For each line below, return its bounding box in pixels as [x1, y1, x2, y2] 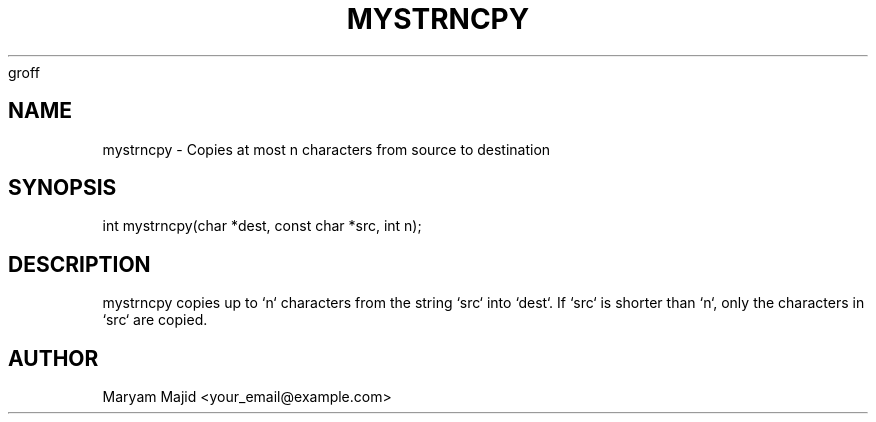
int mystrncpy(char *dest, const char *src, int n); [102, 217, 422, 235]
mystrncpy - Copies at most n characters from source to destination [102, 140, 551, 158]
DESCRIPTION [8, 251, 151, 277]
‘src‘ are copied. [102, 311, 208, 329]
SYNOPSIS [8, 175, 117, 201]
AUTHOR [8, 345, 99, 371]
